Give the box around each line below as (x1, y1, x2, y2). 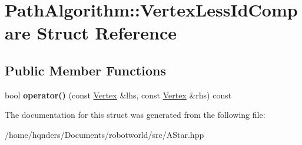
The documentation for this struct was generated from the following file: (5, 108, 266, 121)
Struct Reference (36, 21, 177, 45)
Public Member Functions (5, 61, 166, 79)
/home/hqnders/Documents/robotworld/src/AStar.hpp (5, 128, 204, 140)
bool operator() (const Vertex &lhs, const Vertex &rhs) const (5, 88, 232, 101)
